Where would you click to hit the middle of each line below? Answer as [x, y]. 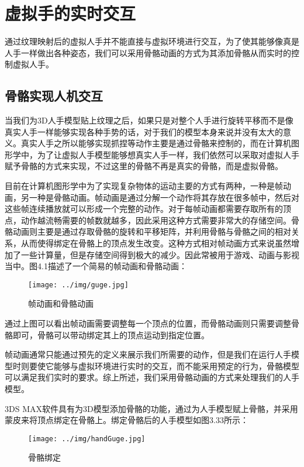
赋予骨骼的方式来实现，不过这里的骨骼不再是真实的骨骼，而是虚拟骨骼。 [144, 166]
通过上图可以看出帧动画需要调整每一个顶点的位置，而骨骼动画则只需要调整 [148, 323]
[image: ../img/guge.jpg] [78, 285]
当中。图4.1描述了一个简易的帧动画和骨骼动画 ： [96, 266]
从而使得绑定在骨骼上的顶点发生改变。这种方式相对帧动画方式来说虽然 [156, 243]
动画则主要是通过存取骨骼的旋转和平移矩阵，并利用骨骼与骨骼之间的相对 [152, 231]
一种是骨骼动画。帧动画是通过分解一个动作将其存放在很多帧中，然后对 [164, 197]
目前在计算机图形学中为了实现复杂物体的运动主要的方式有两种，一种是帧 [144, 186]
